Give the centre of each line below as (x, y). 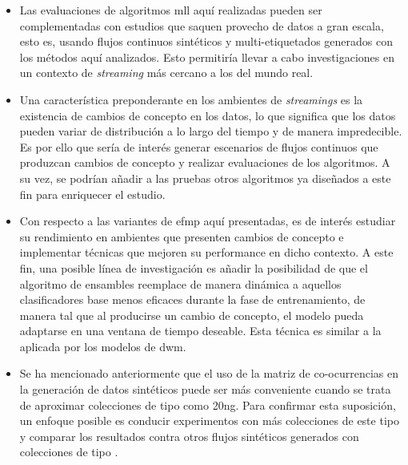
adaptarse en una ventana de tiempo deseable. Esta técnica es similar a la (200, 331)
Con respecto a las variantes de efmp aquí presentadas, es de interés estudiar (208, 221)
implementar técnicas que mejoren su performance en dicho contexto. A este (206, 252)
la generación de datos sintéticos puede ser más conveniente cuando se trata (205, 389)
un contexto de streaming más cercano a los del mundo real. (166, 73)
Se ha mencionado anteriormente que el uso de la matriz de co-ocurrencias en (209, 373)
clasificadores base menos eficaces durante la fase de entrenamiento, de (192, 299)
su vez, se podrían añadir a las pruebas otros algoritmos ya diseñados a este (205, 178)
